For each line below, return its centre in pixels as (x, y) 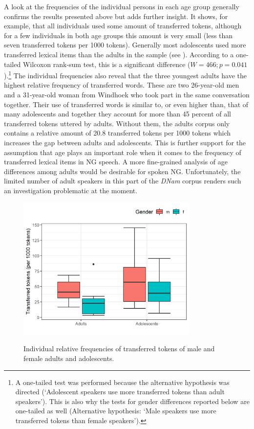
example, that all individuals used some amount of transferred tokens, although (123, 26)
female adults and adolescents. (69, 358)
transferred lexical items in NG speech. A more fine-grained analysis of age (116, 162)
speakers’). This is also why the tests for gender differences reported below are (132, 401)
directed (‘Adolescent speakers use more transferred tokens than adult (120, 392)
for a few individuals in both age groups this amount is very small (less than (118, 35)
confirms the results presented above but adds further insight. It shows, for (116, 16)
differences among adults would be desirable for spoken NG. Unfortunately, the (122, 171)
